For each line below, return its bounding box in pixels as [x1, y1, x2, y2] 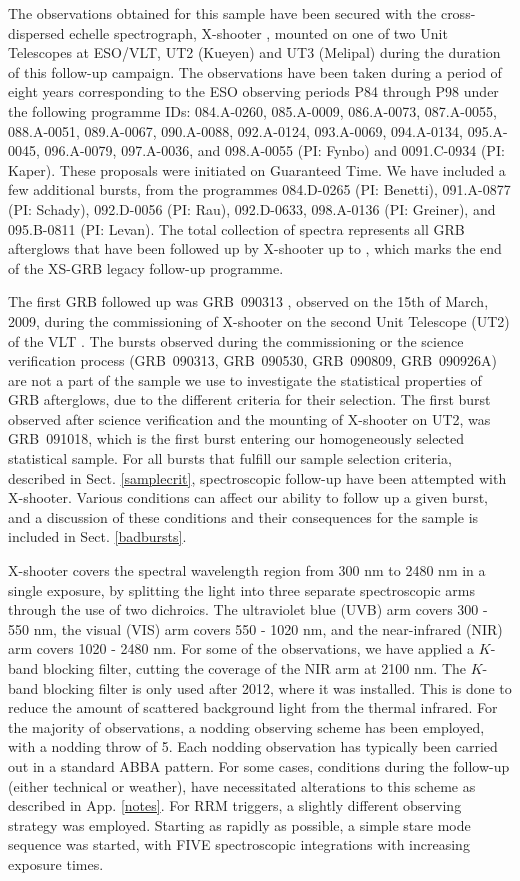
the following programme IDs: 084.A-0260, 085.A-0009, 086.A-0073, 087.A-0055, [8, 100, 497, 121]
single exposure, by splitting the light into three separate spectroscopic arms [8, 579, 475, 600]
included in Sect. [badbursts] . [8, 526, 187, 547]
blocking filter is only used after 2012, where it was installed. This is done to [43, 677, 512, 698]
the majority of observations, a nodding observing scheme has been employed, [8, 716, 485, 737]
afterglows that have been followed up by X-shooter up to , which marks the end [8, 238, 502, 259]
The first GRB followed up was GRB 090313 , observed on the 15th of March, [8, 291, 489, 312]
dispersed [8, 22, 65, 43]
